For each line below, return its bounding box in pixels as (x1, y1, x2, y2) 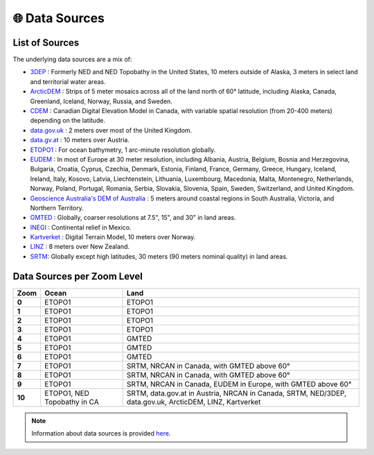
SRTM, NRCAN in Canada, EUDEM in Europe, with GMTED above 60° (126, 379, 352, 388)
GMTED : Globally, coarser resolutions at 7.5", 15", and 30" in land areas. (30, 214, 236, 222)
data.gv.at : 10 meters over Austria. (30, 136, 130, 144)
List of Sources (12, 37, 80, 49)
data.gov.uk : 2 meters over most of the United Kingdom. (30, 126, 193, 135)
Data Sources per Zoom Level (12, 271, 143, 282)
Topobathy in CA (44, 397, 100, 406)
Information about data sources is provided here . (31, 429, 171, 438)
